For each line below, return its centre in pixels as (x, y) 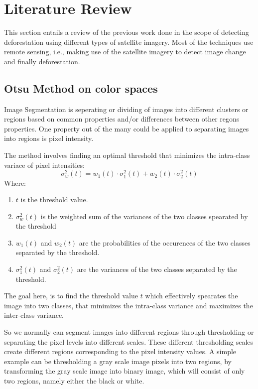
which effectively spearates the (192, 296)
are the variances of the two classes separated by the (157, 269)
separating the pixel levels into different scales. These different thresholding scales (129, 341)
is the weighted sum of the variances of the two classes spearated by (144, 216)
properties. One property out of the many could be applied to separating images (127, 128)
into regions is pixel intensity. (49, 138)
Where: (15, 183)
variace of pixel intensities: (44, 165)
